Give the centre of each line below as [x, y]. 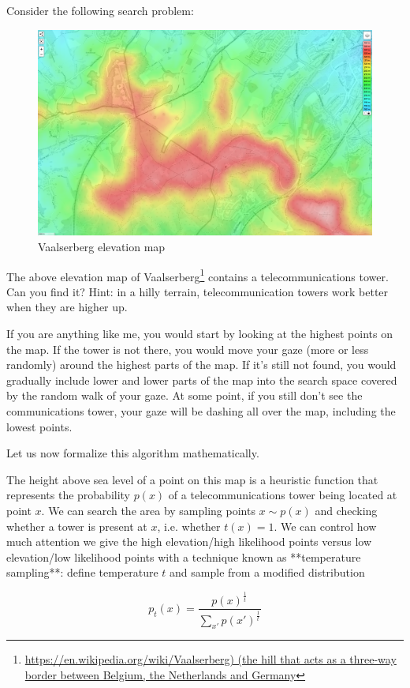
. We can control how [325, 526]
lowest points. [39, 426]
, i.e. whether [189, 526]
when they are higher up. [67, 307]
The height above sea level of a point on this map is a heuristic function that [192, 479]
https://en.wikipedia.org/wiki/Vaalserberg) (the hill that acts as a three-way [211, 659]
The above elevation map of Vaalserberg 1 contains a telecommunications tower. [198, 275]
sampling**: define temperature [82, 572]
